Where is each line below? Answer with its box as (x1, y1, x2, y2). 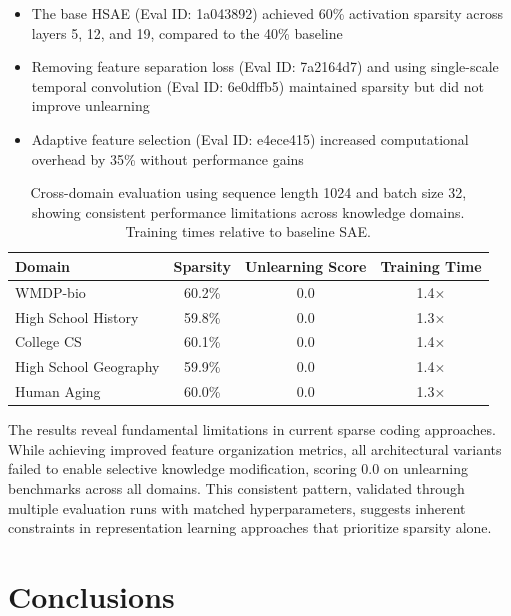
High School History (15, 306, 139, 327)
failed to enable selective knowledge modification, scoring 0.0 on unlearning (8, 458, 468, 479)
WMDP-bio (15, 281, 86, 302)
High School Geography (15, 356, 160, 377)
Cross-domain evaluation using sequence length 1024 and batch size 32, (30, 182, 467, 203)
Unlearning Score (244, 255, 367, 276)
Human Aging (15, 381, 101, 402)
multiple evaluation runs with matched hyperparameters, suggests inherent (8, 497, 466, 518)
